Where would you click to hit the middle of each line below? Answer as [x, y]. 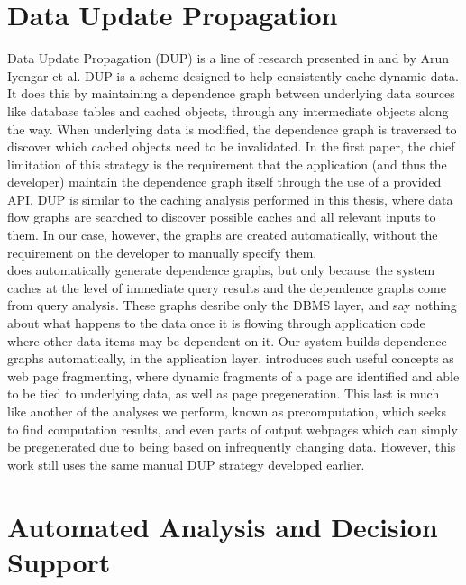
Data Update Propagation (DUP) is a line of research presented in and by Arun [228, 58]
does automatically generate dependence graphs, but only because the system [221, 270]
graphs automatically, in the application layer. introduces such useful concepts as [231, 358]
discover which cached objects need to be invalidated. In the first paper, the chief [231, 146]
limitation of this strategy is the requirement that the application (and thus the [227, 164]
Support [59, 561]
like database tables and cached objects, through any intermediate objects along [228, 110]
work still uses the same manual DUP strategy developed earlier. [186, 464]
